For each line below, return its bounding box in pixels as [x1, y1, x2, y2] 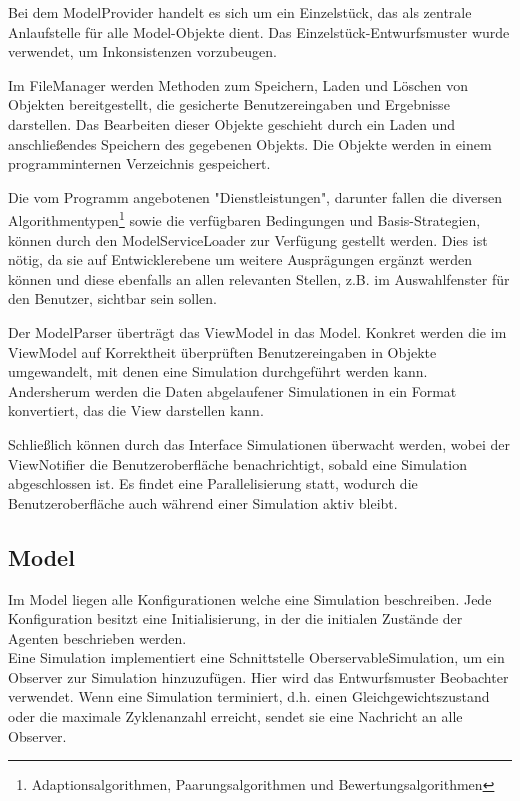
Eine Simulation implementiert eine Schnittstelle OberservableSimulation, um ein [8, 647, 505, 668]
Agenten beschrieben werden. [8, 627, 187, 648]
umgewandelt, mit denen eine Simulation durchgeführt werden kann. [8, 361, 428, 382]
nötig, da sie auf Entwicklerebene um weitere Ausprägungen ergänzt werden [8, 249, 473, 270]
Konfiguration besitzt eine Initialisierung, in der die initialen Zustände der [8, 608, 463, 629]
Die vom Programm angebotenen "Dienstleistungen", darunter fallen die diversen [8, 186, 503, 207]
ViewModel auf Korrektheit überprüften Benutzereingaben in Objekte [8, 341, 437, 362]
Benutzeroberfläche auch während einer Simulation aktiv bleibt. [8, 492, 398, 513]
